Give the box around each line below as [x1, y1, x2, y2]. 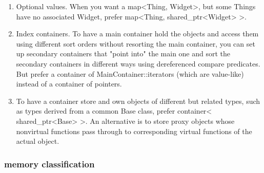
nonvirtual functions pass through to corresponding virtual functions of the [16, 125, 252, 136]
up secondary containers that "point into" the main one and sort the [16, 48, 231, 59]
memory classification [4, 157, 95, 170]
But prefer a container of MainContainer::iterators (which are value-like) [16, 68, 244, 79]
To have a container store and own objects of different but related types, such [16, 95, 260, 106]
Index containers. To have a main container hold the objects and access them [16, 28, 259, 39]
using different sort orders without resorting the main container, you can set [16, 38, 255, 49]
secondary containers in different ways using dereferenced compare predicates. [16, 58, 260, 69]
